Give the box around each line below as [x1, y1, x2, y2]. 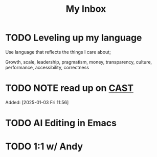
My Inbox [65, 3, 106, 15]
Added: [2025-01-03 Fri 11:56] [5, 99, 69, 105]
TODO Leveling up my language [5, 32, 142, 44]
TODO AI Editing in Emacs [5, 117, 117, 129]
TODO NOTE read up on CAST [5, 83, 134, 94]
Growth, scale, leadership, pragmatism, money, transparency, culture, [5, 58, 152, 65]
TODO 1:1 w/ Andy [5, 141, 83, 152]
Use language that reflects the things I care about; [5, 49, 111, 55]
